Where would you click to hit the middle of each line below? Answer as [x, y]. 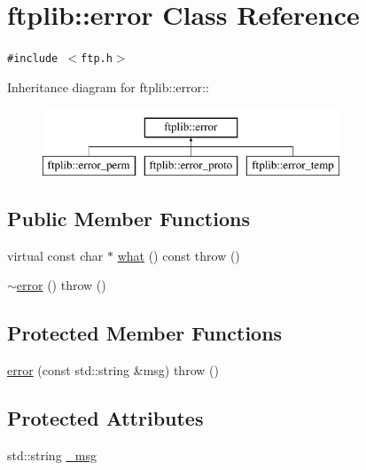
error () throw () [61, 285]
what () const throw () [179, 255]
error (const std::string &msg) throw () [113, 370]
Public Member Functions [128, 218]
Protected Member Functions [145, 333]
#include [33, 59]
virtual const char [55, 255]
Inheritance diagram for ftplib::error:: [108, 86]
